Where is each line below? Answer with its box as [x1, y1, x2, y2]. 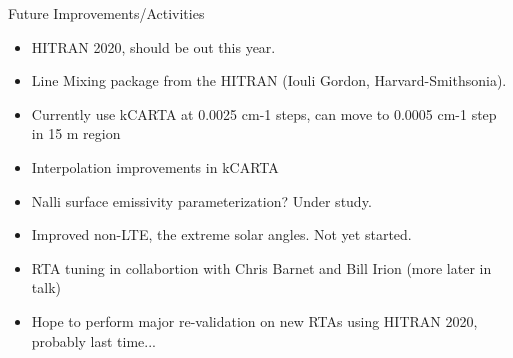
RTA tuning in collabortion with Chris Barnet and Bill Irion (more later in [31, 257, 492, 278]
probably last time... [31, 330, 156, 351]
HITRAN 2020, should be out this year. [31, 36, 276, 57]
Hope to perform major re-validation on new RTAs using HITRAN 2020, [31, 310, 478, 331]
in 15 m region [31, 123, 121, 144]
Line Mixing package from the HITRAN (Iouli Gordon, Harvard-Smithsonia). [31, 70, 507, 91]
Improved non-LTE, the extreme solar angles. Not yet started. [31, 224, 412, 245]
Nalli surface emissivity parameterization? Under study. [31, 190, 372, 211]
